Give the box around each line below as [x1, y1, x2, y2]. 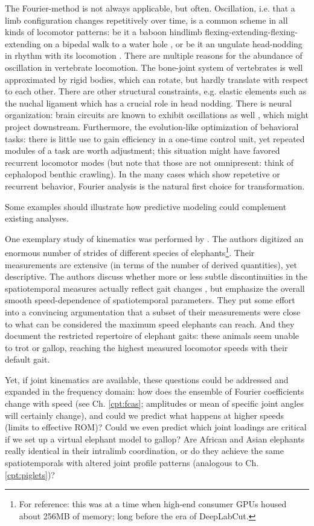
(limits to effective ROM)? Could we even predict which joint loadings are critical [5, 421, 307, 433]
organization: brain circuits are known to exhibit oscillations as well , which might [5, 108, 309, 121]
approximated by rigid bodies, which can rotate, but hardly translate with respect [5, 73, 309, 85]
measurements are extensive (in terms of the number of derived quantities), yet [5, 258, 297, 271]
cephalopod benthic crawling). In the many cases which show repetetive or [5, 168, 280, 180]
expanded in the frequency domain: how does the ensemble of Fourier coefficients [5, 385, 304, 398]
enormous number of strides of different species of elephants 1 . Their [5, 245, 255, 258]
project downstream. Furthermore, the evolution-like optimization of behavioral [5, 120, 299, 133]
